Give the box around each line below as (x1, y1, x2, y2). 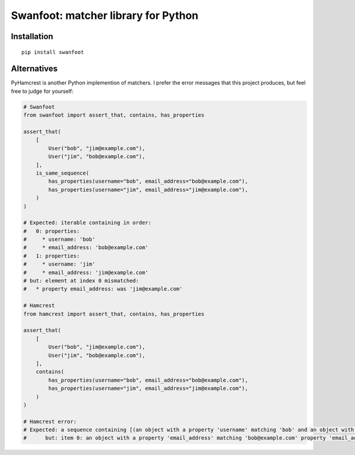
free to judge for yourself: (11, 88, 74, 95)
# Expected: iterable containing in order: (23, 220, 152, 226)
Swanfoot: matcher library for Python (11, 9, 199, 22)
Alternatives (11, 64, 58, 74)
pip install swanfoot (21, 49, 84, 56)
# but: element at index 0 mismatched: (23, 277, 139, 284)
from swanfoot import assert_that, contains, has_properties (23, 112, 205, 118)
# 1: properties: (23, 252, 80, 259)
